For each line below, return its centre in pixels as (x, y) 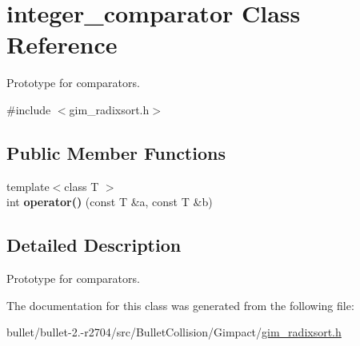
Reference (62, 44)
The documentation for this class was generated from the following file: (180, 305)
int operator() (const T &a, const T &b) (110, 202)
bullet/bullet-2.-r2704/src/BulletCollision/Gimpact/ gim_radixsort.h (174, 332)
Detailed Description (94, 245)
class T (82, 186)
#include (29, 109)
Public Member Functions (116, 152)
